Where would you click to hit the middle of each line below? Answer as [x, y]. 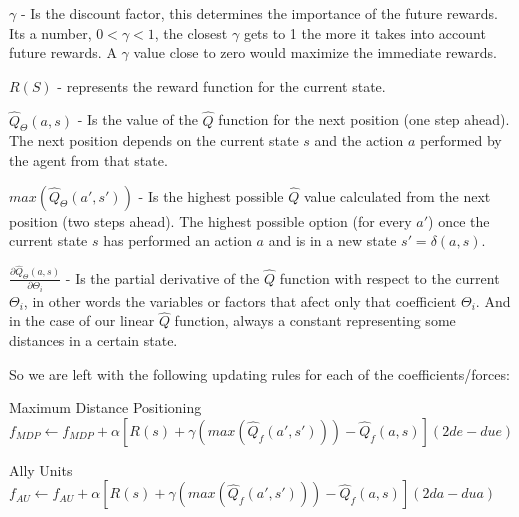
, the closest [191, 32]
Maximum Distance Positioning [105, 407]
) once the [459, 220]
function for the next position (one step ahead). [364, 119]
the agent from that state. [88, 159]
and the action [359, 140]
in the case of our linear [82, 320]
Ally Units [41, 469]
